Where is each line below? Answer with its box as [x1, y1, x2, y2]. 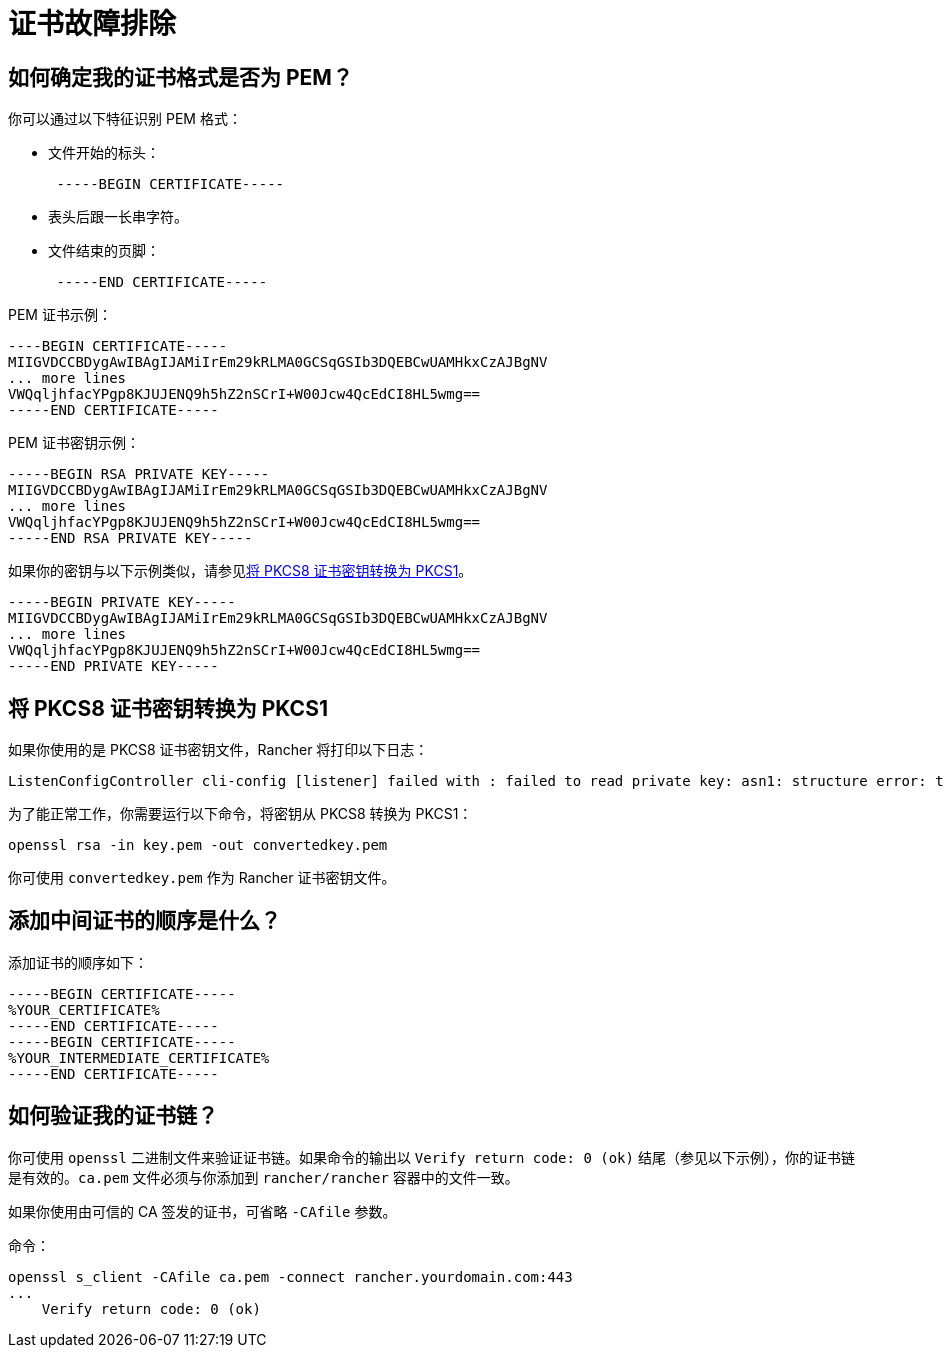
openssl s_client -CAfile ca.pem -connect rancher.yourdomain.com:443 [8, 1268, 573, 1285]
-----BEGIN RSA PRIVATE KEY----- [8, 466, 270, 483]
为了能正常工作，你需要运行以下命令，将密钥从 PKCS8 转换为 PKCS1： [8, 805, 473, 823]
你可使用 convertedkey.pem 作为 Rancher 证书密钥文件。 [8, 869, 396, 887]
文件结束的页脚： [48, 242, 160, 260]
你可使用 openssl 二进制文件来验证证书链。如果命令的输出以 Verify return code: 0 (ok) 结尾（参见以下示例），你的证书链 [8, 1148, 855, 1166]
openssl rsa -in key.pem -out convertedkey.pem [8, 837, 388, 854]
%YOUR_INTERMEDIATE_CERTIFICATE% [8, 1049, 270, 1066]
